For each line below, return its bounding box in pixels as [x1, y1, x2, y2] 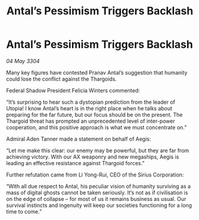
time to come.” [6, 207, 42, 215]
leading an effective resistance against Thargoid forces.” [6, 159, 145, 166]
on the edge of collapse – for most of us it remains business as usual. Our [6, 195, 187, 202]
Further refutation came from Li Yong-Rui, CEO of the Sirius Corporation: [6, 171, 184, 178]
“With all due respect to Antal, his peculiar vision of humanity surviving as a [6, 182, 191, 190]
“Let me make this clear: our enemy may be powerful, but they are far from [6, 147, 189, 154]
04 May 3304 [6, 57, 40, 64]
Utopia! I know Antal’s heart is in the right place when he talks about [6, 104, 172, 111]
